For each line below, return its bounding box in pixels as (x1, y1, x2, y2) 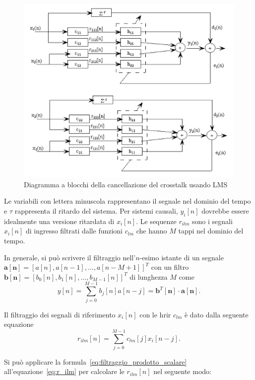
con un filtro (151, 262, 189, 272)
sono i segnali (192, 216, 233, 226)
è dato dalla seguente (184, 309, 249, 319)
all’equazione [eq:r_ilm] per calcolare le (4, 366, 125, 377)
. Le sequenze (136, 216, 177, 226)
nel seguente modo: (153, 366, 211, 377)
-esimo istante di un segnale (139, 252, 224, 262)
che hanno (136, 226, 167, 236)
